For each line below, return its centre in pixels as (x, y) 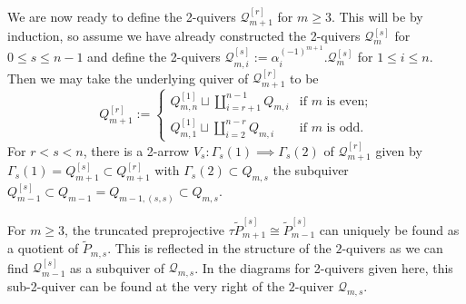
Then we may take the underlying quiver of (128, 78)
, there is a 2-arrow (136, 150)
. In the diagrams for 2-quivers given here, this (324, 267)
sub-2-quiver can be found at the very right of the (146, 286)
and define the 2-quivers (154, 57)
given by (399, 150)
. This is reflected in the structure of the (219, 248)
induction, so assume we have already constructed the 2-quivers (184, 36)
